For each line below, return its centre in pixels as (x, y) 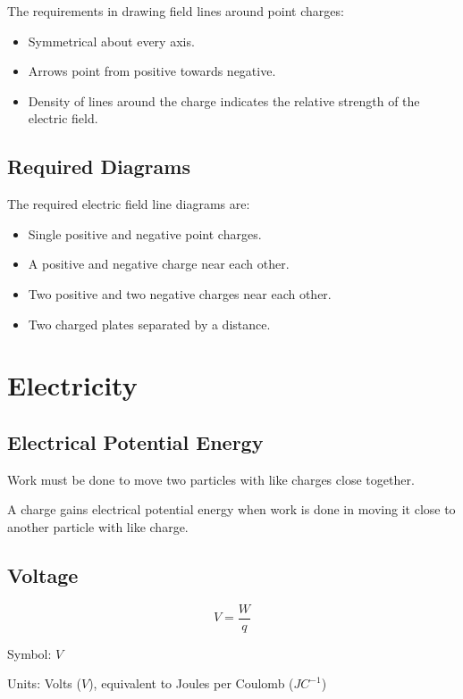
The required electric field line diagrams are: (129, 204)
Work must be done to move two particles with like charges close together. (211, 479)
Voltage (43, 574)
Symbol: (29, 653)
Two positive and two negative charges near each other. (180, 293)
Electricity (72, 385)
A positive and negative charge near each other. (159, 264)
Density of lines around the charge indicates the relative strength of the (224, 100)
